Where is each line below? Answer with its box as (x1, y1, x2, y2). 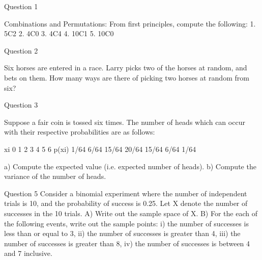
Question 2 (4, 45, 38, 56)
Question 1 (4, 1, 38, 11)
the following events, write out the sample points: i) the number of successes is (4, 218, 249, 228)
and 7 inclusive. (4, 248, 52, 258)
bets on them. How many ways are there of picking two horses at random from (4, 72, 249, 83)
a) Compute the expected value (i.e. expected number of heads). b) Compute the (4, 161, 256, 171)
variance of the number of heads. (4, 171, 106, 181)
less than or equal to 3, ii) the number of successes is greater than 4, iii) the (4, 228, 241, 239)
